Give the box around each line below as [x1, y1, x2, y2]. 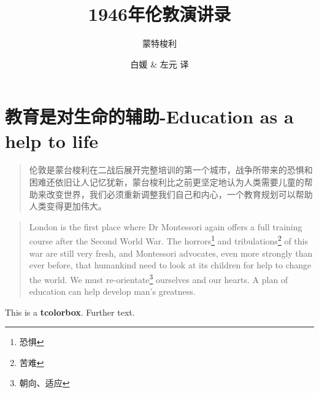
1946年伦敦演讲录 [88, 1, 231, 26]
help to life [5, 128, 98, 153]
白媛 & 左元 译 [130, 57, 189, 70]
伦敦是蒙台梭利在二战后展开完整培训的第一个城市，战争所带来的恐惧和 [29, 163, 313, 176]
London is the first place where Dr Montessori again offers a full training [29, 220, 302, 233]
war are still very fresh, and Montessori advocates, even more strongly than [29, 246, 313, 259]
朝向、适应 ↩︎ [19, 376, 70, 389]
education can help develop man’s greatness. [29, 285, 196, 298]
